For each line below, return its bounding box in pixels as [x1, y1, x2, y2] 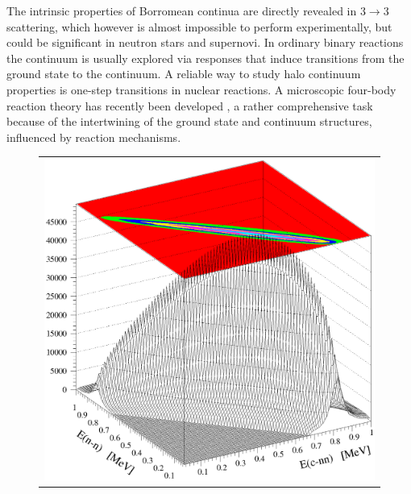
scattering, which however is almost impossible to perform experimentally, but [6, 18, 392, 35]
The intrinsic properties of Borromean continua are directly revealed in [6, 2, 357, 19]
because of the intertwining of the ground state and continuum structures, [6, 113, 372, 130]
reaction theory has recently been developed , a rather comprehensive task [6, 97, 373, 114]
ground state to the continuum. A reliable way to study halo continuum [6, 65, 361, 82]
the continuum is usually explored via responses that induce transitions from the [6, 49, 405, 66]
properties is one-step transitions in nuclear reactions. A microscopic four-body [6, 81, 396, 98]
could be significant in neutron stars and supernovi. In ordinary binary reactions [6, 34, 404, 51]
